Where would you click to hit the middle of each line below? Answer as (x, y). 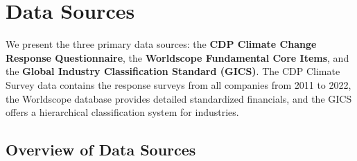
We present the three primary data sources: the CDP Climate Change (161, 44)
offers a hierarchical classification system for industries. (122, 112)
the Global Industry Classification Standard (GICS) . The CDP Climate (173, 71)
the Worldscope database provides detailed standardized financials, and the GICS (179, 98)
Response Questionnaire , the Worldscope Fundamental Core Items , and (177, 57)
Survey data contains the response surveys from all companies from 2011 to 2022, (178, 84)
